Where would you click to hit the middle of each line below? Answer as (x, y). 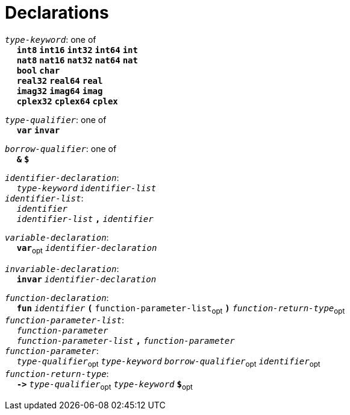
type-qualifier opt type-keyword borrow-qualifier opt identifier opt (168, 363)
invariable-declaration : (62, 268)
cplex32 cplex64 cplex (67, 101)
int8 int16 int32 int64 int (77, 50)
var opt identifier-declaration (87, 249)
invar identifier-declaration (86, 279)
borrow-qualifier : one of (61, 148)
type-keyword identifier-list (86, 188)
